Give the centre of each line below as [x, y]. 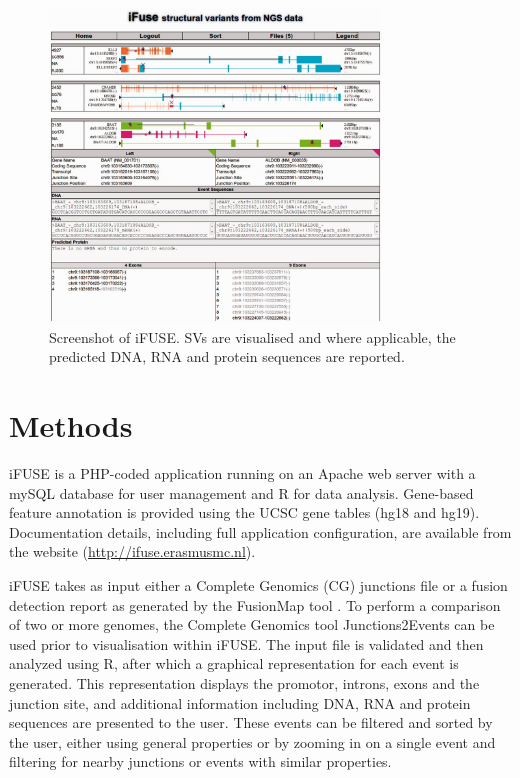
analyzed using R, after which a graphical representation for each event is [234, 663]
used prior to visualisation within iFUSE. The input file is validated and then [246, 643]
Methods [71, 425]
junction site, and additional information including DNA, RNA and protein [240, 702]
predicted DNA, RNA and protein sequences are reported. [227, 356]
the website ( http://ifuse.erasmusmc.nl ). [132, 551]
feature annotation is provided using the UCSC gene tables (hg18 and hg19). [244, 512]
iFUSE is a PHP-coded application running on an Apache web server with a [242, 473]
